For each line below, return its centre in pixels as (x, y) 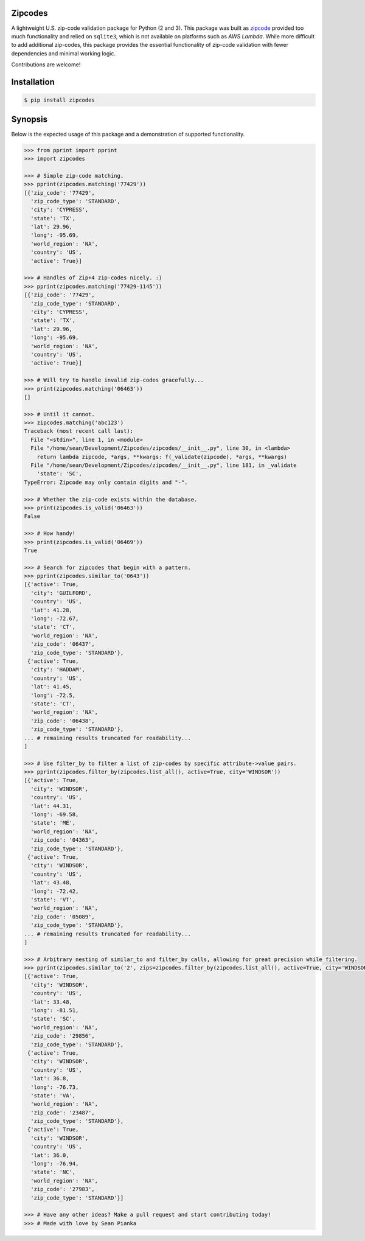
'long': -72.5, (53, 695)
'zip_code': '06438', (63, 721)
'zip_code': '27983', (63, 1189)
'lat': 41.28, (52, 610)
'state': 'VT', (53, 900)
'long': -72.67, (55, 619)
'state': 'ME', (53, 823)
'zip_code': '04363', (63, 840)
